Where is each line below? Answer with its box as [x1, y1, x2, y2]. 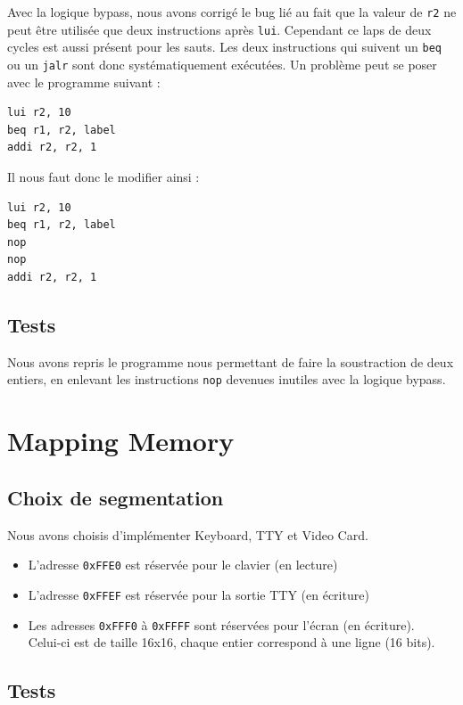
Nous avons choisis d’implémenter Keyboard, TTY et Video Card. [7, 525, 368, 544]
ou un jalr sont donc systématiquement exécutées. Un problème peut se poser [7, 54, 437, 73]
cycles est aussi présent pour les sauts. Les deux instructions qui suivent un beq [7, 37, 442, 56]
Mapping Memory [7, 422, 235, 459]
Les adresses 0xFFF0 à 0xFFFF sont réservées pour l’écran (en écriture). [28, 615, 415, 634]
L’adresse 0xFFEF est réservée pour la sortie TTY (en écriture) [28, 585, 369, 603]
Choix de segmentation [7, 483, 224, 511]
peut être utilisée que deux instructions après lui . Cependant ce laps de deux [7, 20, 432, 38]
